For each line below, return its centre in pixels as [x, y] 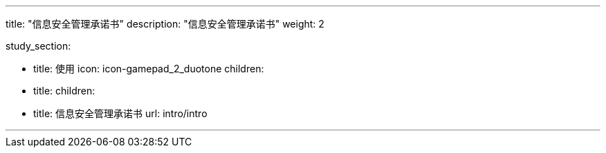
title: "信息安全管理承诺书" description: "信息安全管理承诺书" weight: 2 [165, 24]
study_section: [38, 46]
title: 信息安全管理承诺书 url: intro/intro [120, 113]
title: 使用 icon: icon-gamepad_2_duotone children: [149, 69]
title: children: [64, 91]
